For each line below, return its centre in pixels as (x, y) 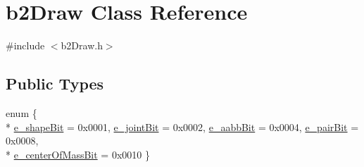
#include (25, 45)
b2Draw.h (82, 45)
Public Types (55, 83)
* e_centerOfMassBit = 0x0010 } (78, 154)
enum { (21, 112)
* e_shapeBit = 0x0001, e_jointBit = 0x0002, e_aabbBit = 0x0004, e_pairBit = (182, 126)
